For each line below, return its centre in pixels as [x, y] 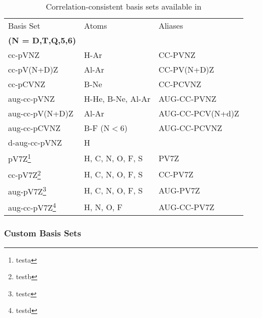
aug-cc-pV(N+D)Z [41, 113]
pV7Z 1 [20, 158]
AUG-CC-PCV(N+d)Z [199, 113]
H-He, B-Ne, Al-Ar [117, 99]
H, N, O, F [103, 207]
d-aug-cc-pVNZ [35, 142]
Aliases [171, 25]
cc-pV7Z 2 [24, 174]
